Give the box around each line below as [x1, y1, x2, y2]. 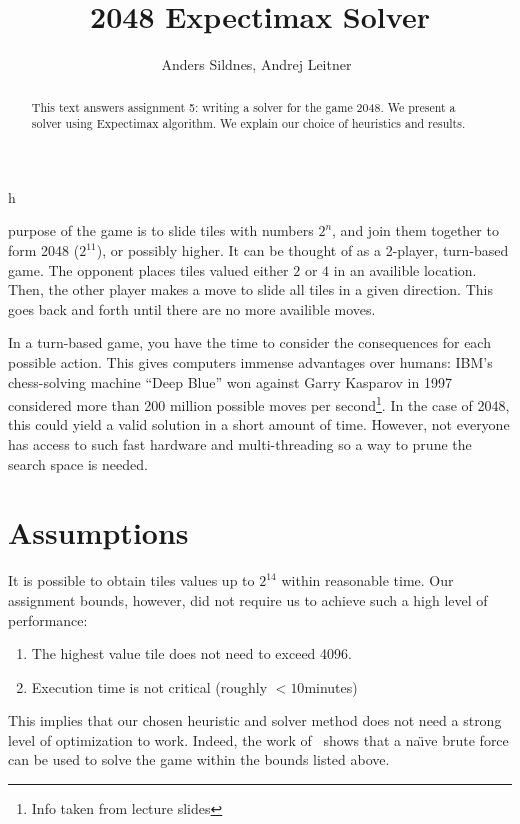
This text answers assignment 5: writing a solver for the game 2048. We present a [31, 98, 456, 115]
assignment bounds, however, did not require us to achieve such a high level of [8, 589, 488, 610]
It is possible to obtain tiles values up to [8, 570, 255, 591]
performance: [8, 609, 88, 630]
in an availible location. [333, 259, 477, 280]
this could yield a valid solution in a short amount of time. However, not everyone [8, 414, 510, 435]
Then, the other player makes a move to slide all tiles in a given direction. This [8, 279, 493, 300]
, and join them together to [332, 220, 499, 241]
